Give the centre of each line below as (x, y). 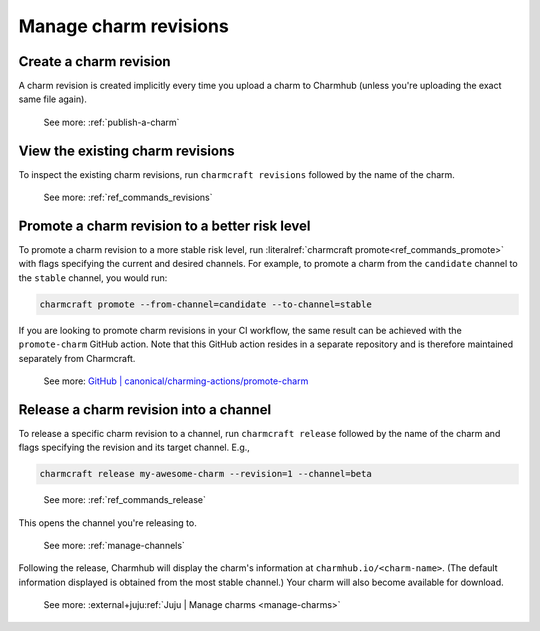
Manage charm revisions (123, 26)
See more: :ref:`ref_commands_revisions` (128, 197)
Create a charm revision (94, 61)
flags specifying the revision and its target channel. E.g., (134, 447)
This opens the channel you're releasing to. (107, 522)
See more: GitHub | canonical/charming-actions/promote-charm (176, 381)
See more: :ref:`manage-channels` (114, 546)
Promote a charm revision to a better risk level (164, 225)
